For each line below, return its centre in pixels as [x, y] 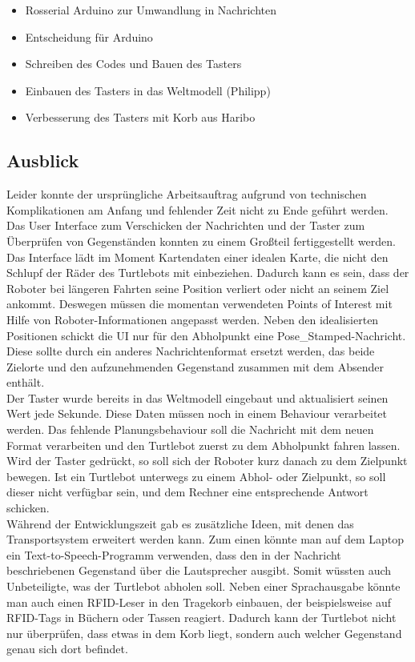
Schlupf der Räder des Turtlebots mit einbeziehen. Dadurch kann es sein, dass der [208, 273]
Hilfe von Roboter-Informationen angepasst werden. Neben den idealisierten [193, 319]
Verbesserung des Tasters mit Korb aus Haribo [140, 117]
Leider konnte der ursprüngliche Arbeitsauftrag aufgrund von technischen [187, 194]
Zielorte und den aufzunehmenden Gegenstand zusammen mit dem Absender [195, 366]
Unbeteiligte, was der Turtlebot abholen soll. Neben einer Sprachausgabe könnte [203, 586]
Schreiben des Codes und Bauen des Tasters [133, 64]
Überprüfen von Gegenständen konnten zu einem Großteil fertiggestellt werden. [201, 241]
